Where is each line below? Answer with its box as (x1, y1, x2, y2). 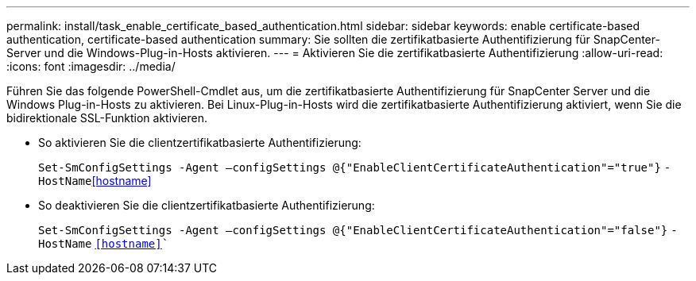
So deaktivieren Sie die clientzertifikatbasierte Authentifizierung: (38, 198, 375, 212)
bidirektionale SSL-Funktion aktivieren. (6, 111, 207, 125)
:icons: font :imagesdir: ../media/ (6, 60, 176, 73)
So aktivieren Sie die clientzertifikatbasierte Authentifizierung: (38, 136, 362, 149)
